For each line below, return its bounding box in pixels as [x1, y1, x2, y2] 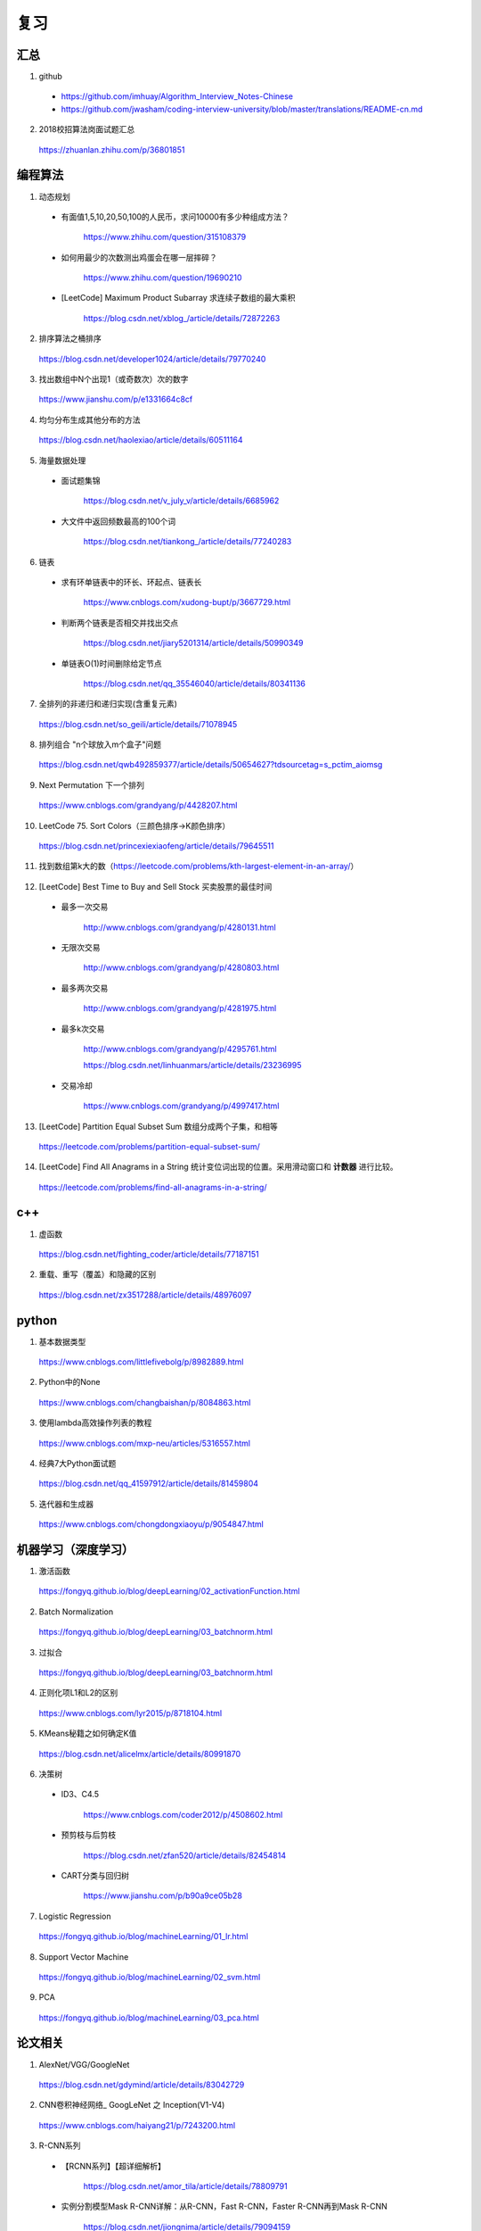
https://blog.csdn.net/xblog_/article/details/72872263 [83, 312, 281, 323]
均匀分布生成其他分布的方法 [38, 414, 141, 425]
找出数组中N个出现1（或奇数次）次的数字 [38, 374, 189, 385]
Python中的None [38, 1377, 101, 1388]
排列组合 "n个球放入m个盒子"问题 [38, 739, 162, 750]
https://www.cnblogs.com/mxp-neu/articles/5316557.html [38, 1438, 251, 1448]
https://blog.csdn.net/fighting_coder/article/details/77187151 [38, 1248, 259, 1259]
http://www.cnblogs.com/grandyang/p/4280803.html [83, 962, 280, 973]
